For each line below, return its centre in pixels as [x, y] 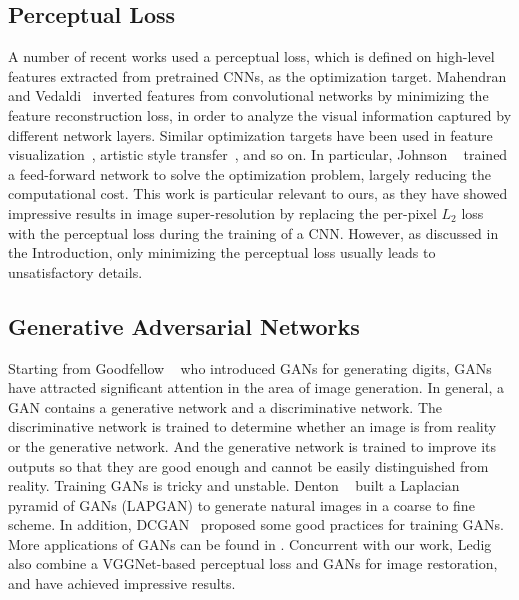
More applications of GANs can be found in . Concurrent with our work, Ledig [250, 543]
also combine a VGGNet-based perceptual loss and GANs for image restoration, [253, 563]
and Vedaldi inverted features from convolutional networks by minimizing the [248, 95]
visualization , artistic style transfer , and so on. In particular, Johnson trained [258, 154]
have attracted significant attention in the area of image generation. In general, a [256, 387]
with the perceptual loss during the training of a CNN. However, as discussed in [253, 232]
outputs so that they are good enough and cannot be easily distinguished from [248, 465]
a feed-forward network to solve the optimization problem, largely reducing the [249, 173]
